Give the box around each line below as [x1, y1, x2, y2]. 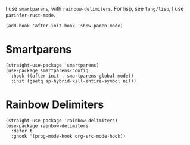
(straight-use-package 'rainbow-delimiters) [5, 118, 118, 124]
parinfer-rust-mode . [5, 11, 55, 18]
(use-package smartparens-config [5, 67, 89, 73]
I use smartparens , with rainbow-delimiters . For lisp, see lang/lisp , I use [5, 5, 184, 12]
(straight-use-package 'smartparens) [5, 62, 99, 68]
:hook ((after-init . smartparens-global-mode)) [11, 73, 134, 79]
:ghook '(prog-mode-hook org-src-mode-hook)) [11, 133, 126, 139]
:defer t [11, 128, 33, 134]
